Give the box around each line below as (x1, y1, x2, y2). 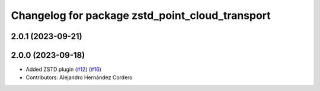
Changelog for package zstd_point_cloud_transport (11, 9, 271, 22)
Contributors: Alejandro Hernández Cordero (25, 74, 133, 81)
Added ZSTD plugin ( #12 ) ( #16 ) (25, 66, 102, 73)
